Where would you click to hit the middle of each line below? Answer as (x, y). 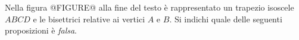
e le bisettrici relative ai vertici (89, 19)
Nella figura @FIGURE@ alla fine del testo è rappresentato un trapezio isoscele (149, 7)
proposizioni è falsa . (41, 30)
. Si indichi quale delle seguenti (226, 19)
